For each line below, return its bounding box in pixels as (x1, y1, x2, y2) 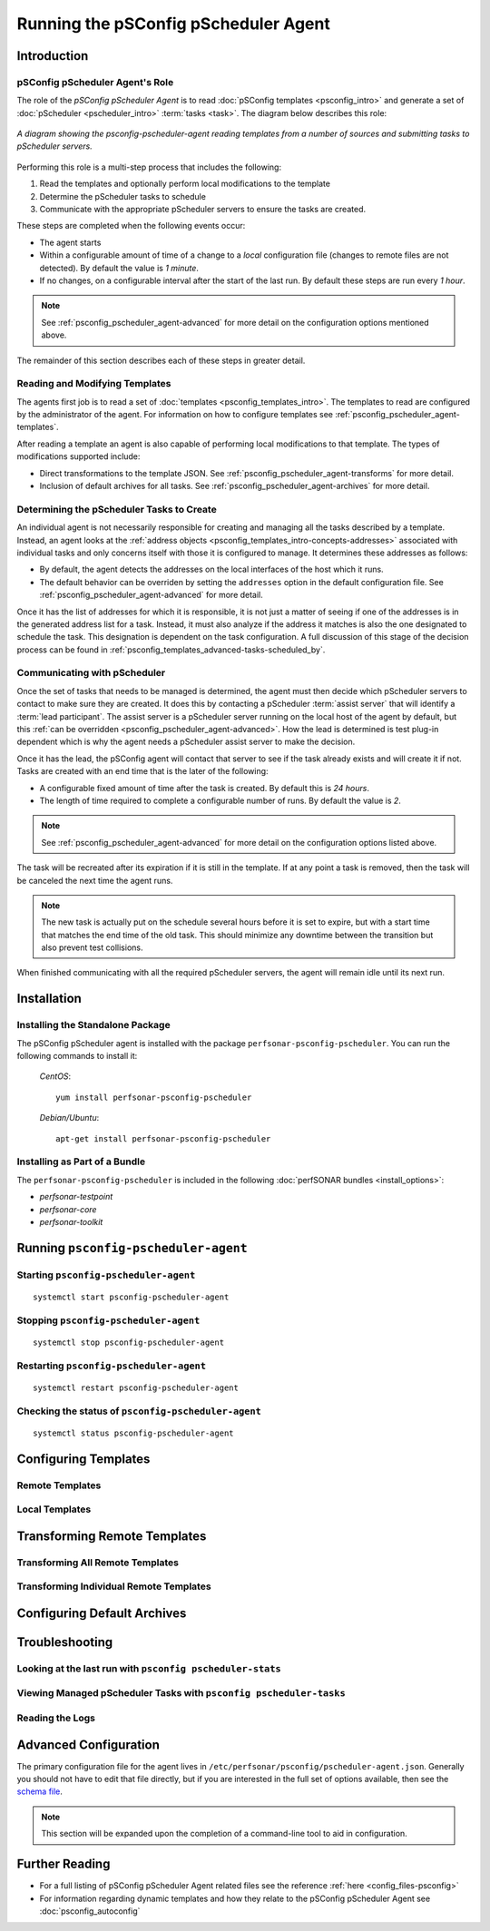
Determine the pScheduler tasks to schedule (39, 191, 206, 201)
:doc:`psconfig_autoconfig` (39, 1906, 141, 1916)
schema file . (16, 1786, 64, 1797)
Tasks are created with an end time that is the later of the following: (16, 766, 269, 777)
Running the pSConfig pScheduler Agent (16, 14, 330, 34)
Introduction (16, 48, 89, 64)
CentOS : (39, 1071, 72, 1082)
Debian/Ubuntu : (39, 1113, 100, 1123)
